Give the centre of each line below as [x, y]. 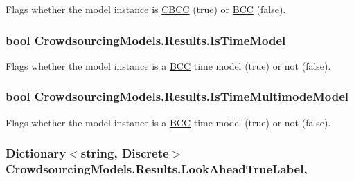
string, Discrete [125, 153]
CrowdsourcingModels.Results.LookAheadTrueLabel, [157, 169]
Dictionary [36, 153]
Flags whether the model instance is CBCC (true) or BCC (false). [146, 9]
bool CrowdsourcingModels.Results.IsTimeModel [146, 40]
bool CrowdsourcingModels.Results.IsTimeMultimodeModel [177, 96]
